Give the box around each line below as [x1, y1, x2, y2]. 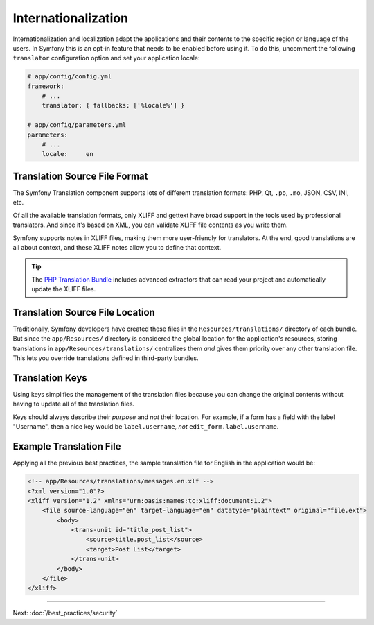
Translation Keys [12, 372, 88, 384]
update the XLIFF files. [31, 285, 96, 293]
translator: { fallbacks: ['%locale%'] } [42, 101, 185, 110]
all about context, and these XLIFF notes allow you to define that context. [12, 243, 222, 251]
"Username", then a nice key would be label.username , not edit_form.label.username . [12, 422, 279, 431]
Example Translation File [12, 440, 121, 452]
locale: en [42, 150, 93, 158]
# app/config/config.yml [27, 73, 112, 80]
